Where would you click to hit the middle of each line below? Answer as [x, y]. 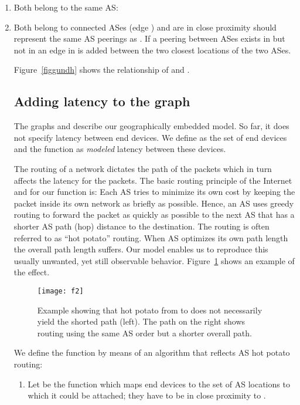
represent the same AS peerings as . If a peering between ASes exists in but [149, 38]
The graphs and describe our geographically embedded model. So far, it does [151, 126]
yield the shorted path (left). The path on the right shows [141, 321]
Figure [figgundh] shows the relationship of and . [102, 70]
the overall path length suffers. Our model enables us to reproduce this [141, 249]
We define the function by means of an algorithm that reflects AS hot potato [152, 352]
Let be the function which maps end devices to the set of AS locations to [159, 384]
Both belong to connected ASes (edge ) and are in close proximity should [145, 27]
